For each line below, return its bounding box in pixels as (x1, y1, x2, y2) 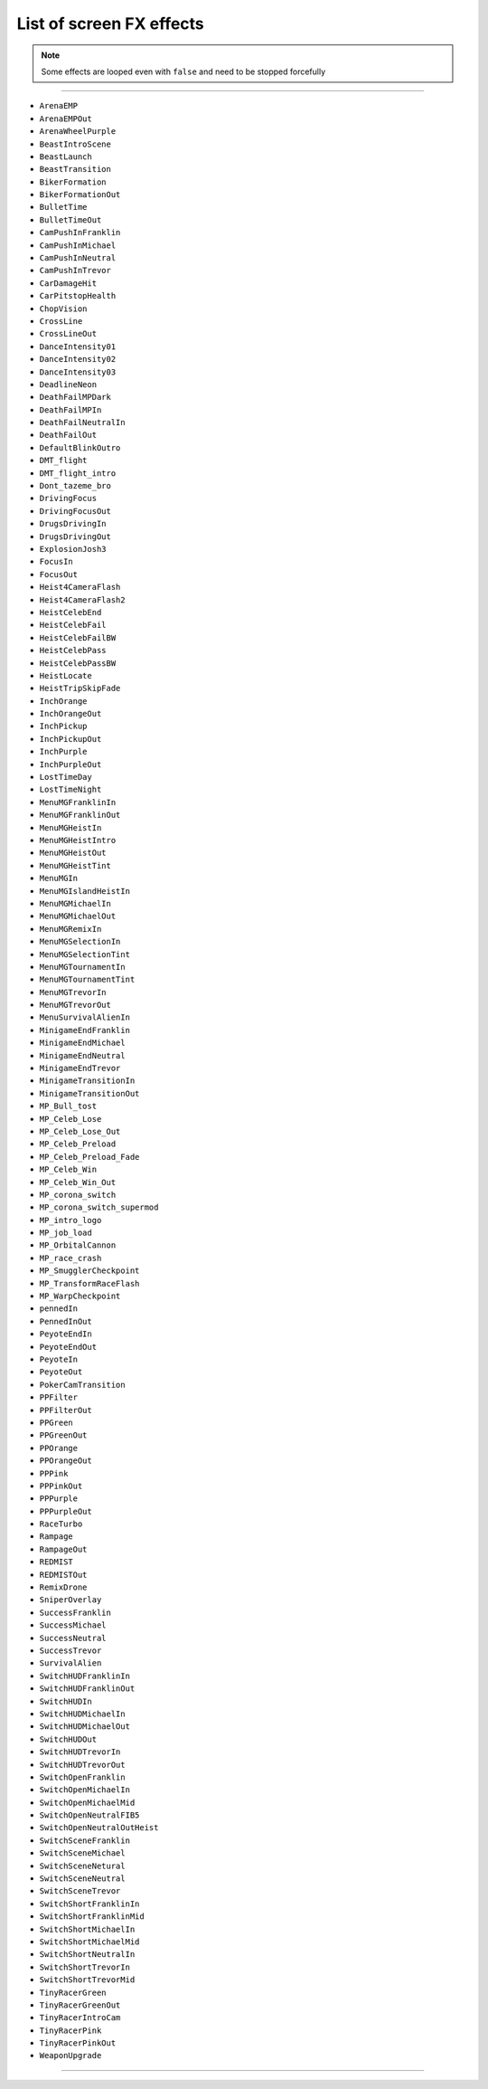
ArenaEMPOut (39, 113, 92, 124)
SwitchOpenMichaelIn (39, 1785, 131, 1795)
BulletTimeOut (39, 214, 102, 225)
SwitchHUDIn (39, 1696, 92, 1706)
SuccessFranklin (39, 1607, 112, 1618)
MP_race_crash (39, 1253, 102, 1263)
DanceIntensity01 (39, 341, 117, 352)
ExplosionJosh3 (39, 544, 108, 554)
